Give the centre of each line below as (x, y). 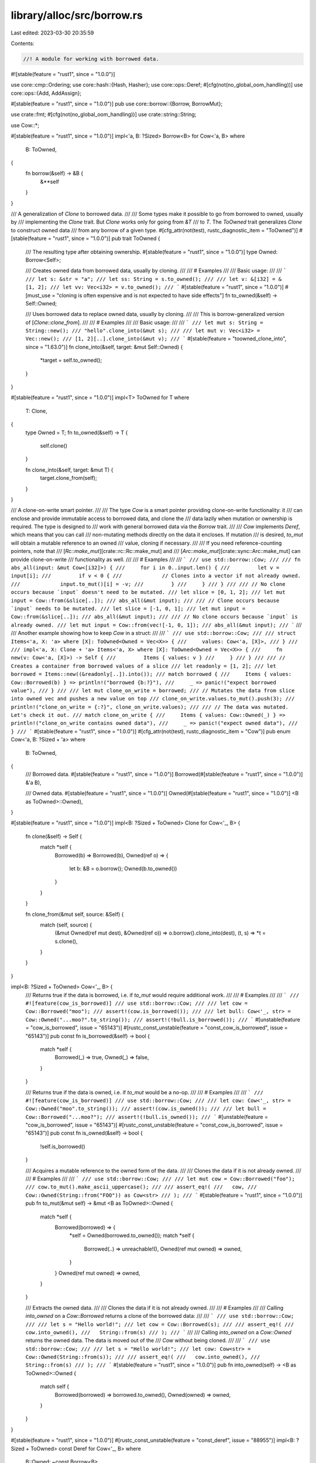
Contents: (23, 43)
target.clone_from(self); (68, 478)
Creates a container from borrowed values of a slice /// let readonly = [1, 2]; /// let (143, 666)
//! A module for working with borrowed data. (91, 59)
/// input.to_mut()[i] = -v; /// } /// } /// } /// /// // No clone (148, 584)
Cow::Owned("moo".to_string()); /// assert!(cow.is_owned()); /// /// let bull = (146, 1109)
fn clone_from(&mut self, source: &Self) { (75, 914)
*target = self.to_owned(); (71, 360)
